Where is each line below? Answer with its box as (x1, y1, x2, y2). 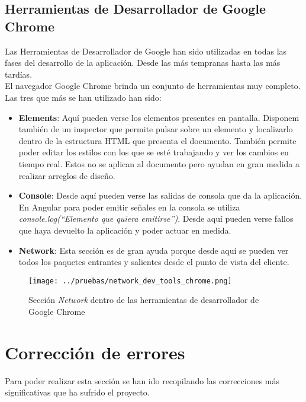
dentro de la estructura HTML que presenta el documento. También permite (18, 134, 297, 146)
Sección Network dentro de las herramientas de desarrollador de (28, 293, 259, 306)
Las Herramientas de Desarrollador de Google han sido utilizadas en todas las (5, 44, 287, 57)
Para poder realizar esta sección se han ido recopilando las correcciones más (5, 374, 280, 387)
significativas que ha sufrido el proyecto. (5, 386, 150, 398)
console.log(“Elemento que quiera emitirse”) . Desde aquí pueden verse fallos (18, 212, 294, 225)
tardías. (5, 68, 33, 80)
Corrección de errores (5, 340, 185, 364)
